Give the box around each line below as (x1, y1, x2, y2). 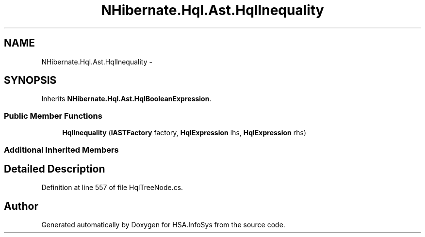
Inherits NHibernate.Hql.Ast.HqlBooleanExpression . (41, 95, 212, 103)
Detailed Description (4, 162, 105, 175)
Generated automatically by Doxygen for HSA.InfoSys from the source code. (41, 221, 285, 229)
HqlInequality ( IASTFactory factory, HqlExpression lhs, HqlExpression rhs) (62, 128, 306, 137)
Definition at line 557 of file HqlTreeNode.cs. (41, 183, 183, 192)
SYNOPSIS (4, 74, 57, 87)
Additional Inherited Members (4, 144, 119, 155)
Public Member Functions (4, 111, 102, 121)
